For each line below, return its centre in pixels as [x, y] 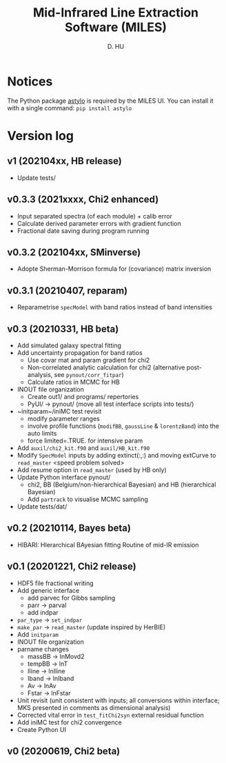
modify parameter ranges [63, 418]
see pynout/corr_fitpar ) [89, 374]
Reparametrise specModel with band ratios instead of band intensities [114, 307]
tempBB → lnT [48, 664]
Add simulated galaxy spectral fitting [69, 345]
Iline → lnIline [46, 671]
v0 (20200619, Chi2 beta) [64, 751]
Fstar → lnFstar [49, 693]
